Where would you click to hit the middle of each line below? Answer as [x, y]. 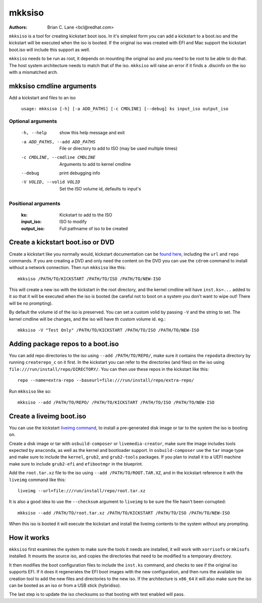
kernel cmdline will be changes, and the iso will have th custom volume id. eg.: [87, 319]
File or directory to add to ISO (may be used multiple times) [118, 148]
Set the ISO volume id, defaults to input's [100, 189]
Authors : [18, 27]
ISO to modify [73, 222]
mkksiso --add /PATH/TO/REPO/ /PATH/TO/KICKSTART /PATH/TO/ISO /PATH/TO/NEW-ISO [116, 402]
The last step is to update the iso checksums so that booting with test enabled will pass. [97, 594]
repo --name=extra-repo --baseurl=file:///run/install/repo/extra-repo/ [106, 380]
